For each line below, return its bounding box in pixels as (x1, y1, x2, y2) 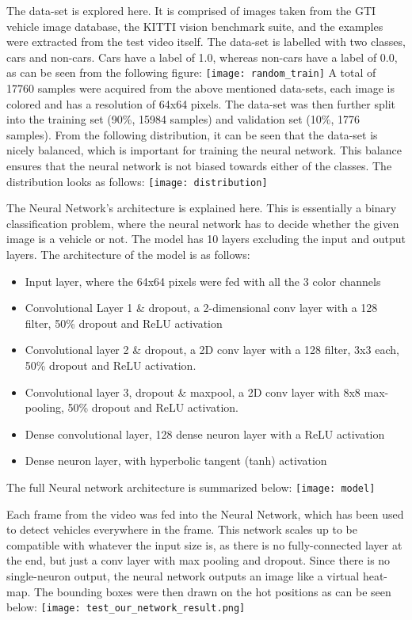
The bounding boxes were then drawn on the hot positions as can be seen (33, 583, 391, 599)
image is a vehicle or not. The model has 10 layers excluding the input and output (6, 230, 406, 247)
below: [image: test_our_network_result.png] (6, 599, 246, 615)
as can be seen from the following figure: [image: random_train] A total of (6, 64, 376, 81)
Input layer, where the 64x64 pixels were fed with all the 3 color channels (25, 272, 381, 289)
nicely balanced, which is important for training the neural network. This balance (6, 142, 402, 158)
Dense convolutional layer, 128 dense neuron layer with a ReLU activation (25, 425, 385, 442)
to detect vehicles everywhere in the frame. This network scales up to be (6, 521, 357, 538)
